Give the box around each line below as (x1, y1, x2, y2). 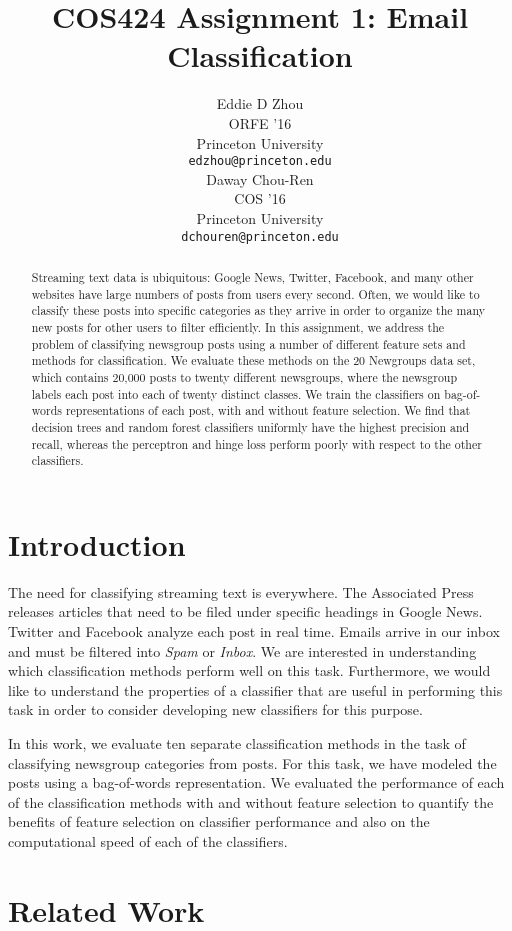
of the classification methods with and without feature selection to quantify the (8, 791, 494, 812)
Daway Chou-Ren (206, 168, 314, 189)
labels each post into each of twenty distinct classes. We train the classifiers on (31, 385, 441, 402)
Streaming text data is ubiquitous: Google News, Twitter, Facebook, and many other (31, 268, 474, 285)
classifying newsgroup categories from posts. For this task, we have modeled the (8, 752, 497, 773)
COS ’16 (234, 188, 286, 209)
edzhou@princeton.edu (188, 154, 332, 169)
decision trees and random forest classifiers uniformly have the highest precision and (31, 418, 470, 435)
